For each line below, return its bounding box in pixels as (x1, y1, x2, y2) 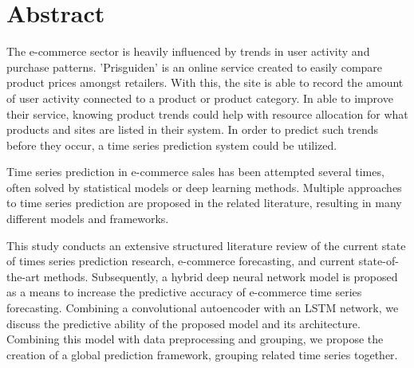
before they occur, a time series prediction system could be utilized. (6, 136, 337, 153)
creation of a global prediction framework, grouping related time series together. (6, 346, 398, 362)
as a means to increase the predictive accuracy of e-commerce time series (6, 284, 362, 300)
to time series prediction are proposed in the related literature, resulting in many (6, 194, 402, 211)
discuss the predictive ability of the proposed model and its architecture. (6, 315, 361, 331)
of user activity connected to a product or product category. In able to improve (6, 89, 393, 106)
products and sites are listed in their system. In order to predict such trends (6, 121, 378, 138)
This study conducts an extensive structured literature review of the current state (6, 237, 406, 253)
